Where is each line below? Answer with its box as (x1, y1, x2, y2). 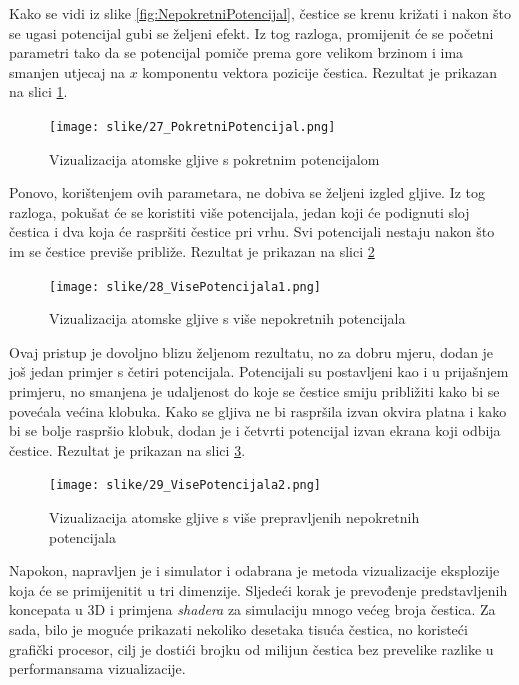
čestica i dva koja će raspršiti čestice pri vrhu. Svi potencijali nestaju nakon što (9, 221, 495, 242)
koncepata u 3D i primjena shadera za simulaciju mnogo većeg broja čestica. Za (9, 599, 496, 620)
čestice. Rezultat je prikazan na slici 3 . (9, 439, 246, 460)
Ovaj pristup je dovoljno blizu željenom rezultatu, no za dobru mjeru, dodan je (9, 341, 494, 362)
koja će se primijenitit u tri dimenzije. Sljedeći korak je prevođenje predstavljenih (9, 579, 508, 600)
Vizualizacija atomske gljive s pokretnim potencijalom (49, 148, 380, 169)
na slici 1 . (9, 81, 68, 102)
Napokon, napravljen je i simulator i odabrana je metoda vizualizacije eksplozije (9, 560, 500, 581)
